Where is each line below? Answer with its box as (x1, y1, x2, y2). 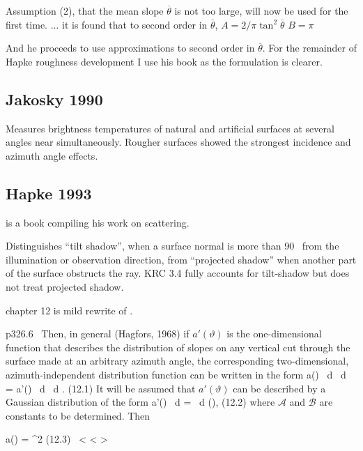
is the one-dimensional (226, 326, 322, 341)
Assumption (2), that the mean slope (6, 3, 164, 17)
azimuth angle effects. (6, 148, 98, 162)
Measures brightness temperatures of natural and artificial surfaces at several (6, 121, 334, 135)
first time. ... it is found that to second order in (6, 17, 208, 31)
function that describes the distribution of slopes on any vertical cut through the (6, 339, 350, 354)
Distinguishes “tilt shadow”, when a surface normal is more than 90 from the (6, 238, 339, 253)
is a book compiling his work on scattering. (6, 215, 190, 229)
